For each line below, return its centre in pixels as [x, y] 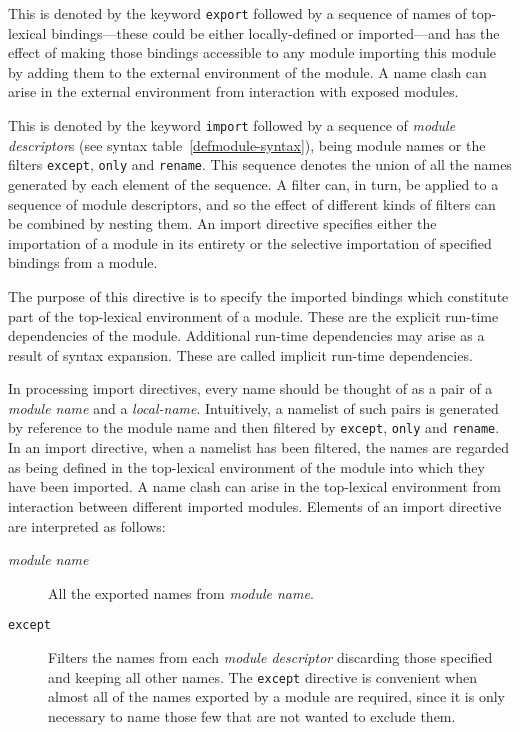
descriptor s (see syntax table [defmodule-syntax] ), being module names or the [247, 144]
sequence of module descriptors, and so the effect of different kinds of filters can [252, 203]
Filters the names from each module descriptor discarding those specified [270, 656]
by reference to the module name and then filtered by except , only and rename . [254, 427]
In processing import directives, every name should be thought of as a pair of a [250, 388]
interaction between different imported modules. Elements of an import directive [255, 505]
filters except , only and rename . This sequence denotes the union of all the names [260, 164]
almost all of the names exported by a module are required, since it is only [277, 696]
